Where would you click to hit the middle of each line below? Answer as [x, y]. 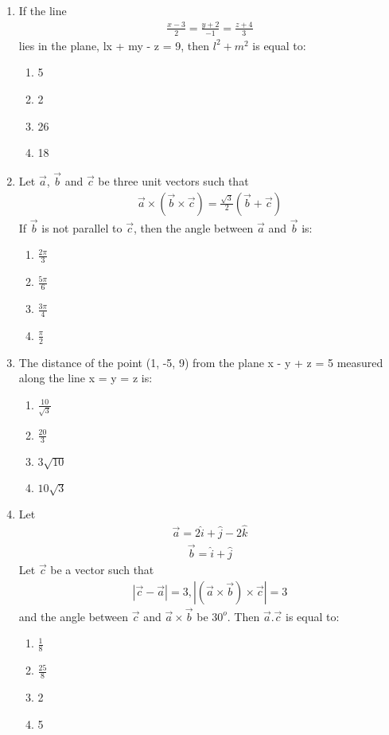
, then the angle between [193, 227]
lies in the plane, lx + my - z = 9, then [114, 45]
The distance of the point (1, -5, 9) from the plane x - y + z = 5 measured [201, 362]
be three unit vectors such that [173, 180]
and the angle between [74, 616]
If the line [43, 10]
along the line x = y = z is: [86, 378]
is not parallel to [82, 227]
